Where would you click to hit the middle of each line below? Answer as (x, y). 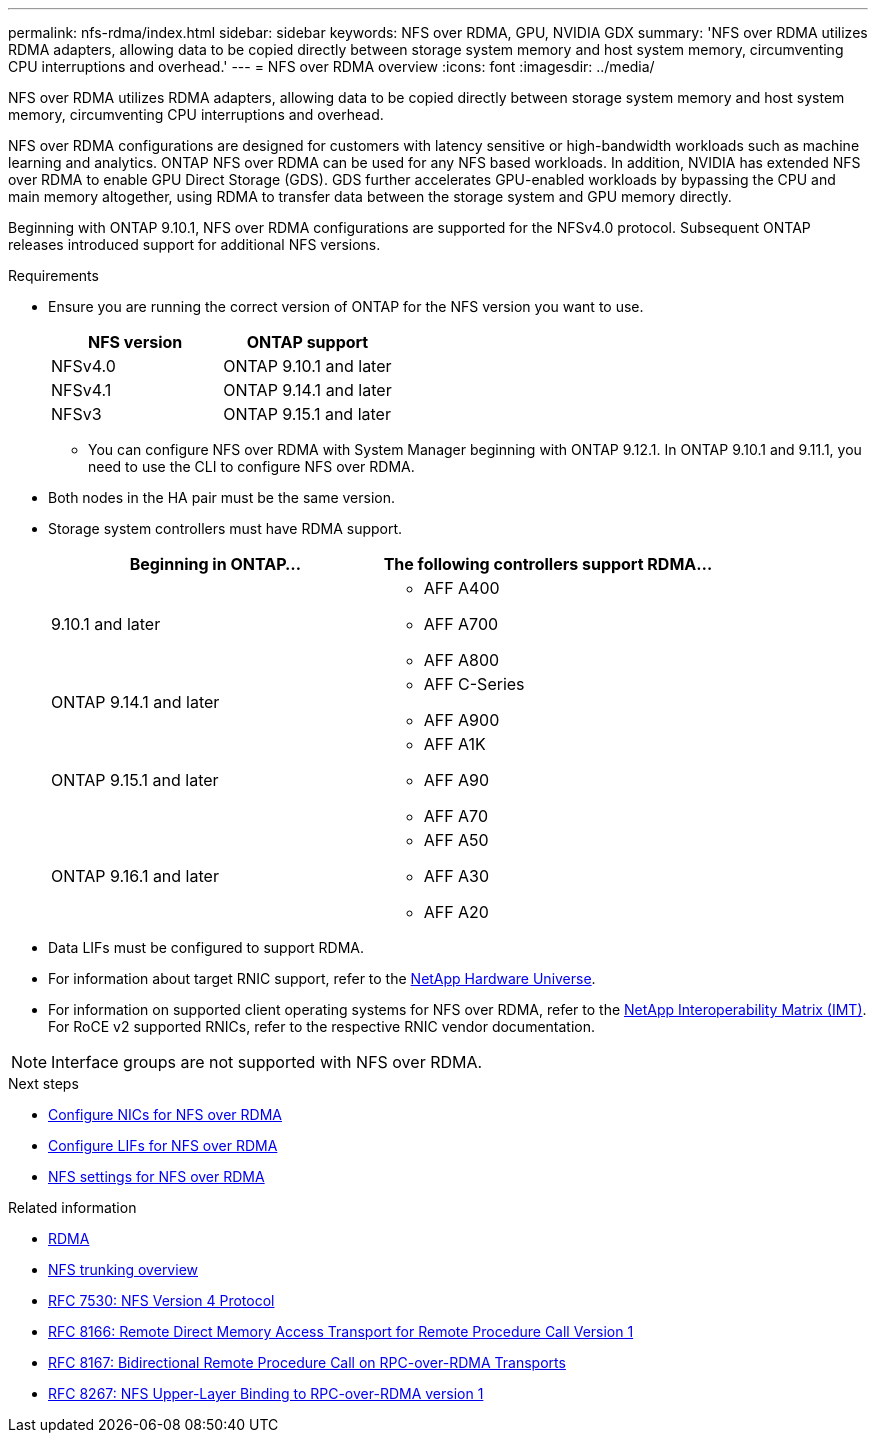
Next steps (43, 1083)
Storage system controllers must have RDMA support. (225, 528)
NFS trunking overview (123, 1269)
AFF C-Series (474, 684)
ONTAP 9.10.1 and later (307, 366)
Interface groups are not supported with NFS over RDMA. (267, 1062)
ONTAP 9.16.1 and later (135, 876)
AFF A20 (456, 912)
